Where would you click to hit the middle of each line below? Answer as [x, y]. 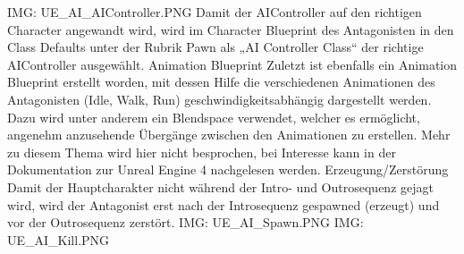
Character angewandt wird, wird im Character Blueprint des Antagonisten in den [231, 29]
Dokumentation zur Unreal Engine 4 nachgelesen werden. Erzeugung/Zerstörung [228, 169]
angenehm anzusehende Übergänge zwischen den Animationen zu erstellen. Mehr [229, 135]
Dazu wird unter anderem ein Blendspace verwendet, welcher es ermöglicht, [214, 117]
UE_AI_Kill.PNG [59, 239]
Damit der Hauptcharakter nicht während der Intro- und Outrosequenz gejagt [220, 186]
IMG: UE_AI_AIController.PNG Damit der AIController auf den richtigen [215, 12]
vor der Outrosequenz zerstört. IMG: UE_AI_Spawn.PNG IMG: [186, 222]
